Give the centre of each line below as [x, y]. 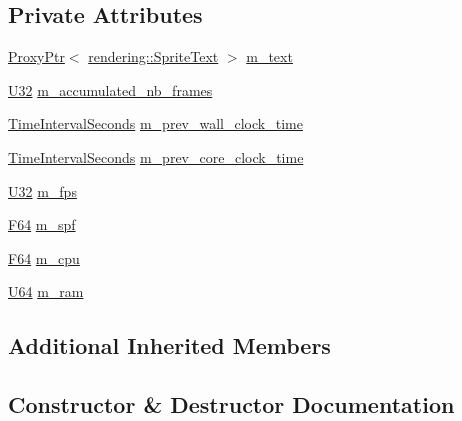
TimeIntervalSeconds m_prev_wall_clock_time [155, 123]
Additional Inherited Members [169, 345]
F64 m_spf [42, 224]
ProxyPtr [36, 56]
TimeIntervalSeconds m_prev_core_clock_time [156, 156]
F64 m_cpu [44, 257]
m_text [269, 56]
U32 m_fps [42, 190]
